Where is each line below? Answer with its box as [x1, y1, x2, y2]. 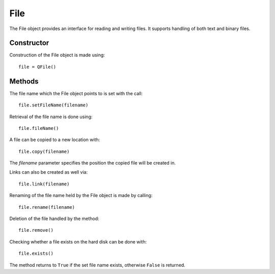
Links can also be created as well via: [9, 169, 88, 175]
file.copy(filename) [18, 148, 70, 154]
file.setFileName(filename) [18, 102, 89, 108]
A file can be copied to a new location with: [9, 136, 100, 143]
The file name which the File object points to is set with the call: [9, 90, 143, 96]
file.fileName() [18, 125, 59, 131]
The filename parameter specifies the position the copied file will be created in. [9, 160, 176, 166]
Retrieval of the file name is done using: [9, 114, 93, 120]
